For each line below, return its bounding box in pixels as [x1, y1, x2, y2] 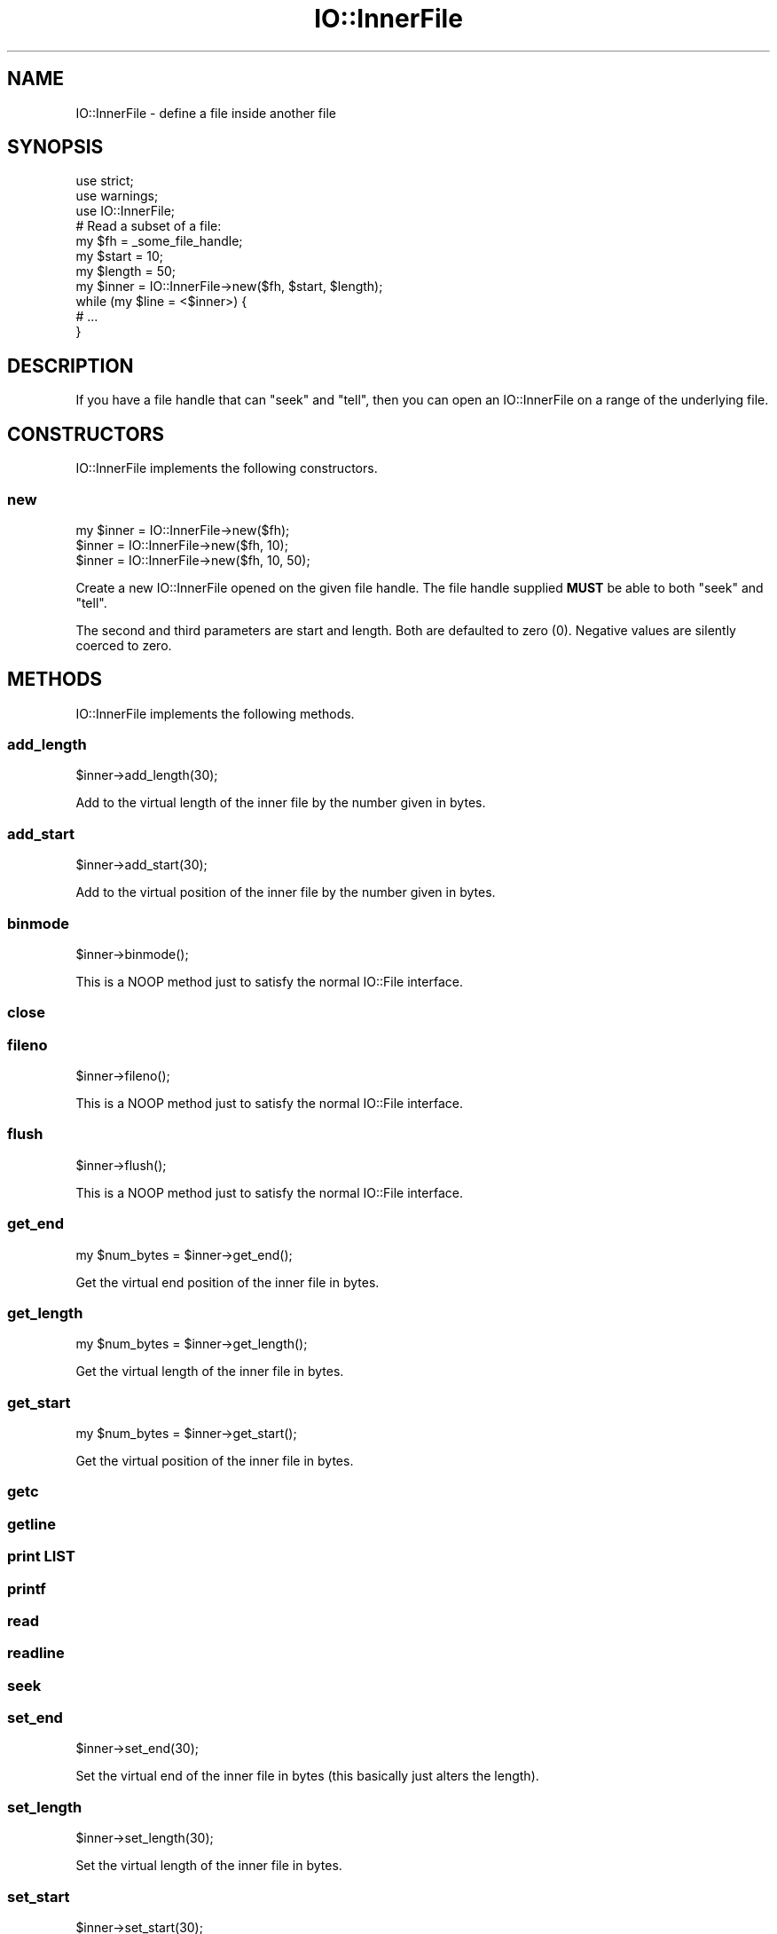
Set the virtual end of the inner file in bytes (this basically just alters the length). [75, 1768, 539, 1784]
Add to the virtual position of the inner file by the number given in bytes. [75, 884, 496, 900]
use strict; [75, 173, 134, 189]
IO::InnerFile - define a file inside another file [75, 105, 336, 121]
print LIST [7, 1547, 75, 1566]
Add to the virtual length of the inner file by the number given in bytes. [75, 795, 486, 811]
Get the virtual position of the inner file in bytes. [75, 1453, 354, 1469]
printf [7, 1579, 46, 1598]
